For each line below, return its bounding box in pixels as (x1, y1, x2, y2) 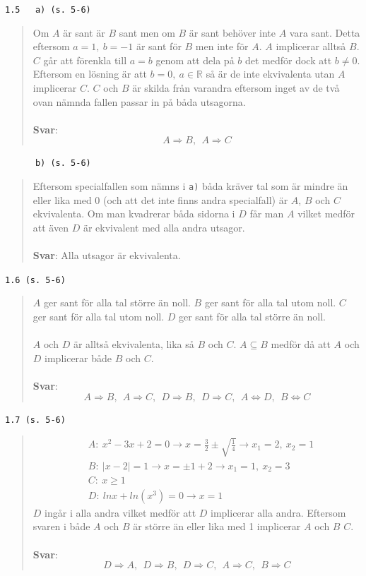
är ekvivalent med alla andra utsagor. (83, 220, 245, 234)
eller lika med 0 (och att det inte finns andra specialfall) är (33, 192, 288, 207)
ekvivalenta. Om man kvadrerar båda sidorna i (33, 206, 235, 221)
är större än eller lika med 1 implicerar (133, 519, 301, 534)
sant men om (119, 25, 175, 40)
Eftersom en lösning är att (33, 66, 147, 81)
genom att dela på (155, 52, 235, 67)
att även (33, 220, 69, 234)
